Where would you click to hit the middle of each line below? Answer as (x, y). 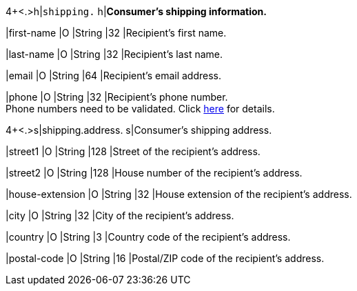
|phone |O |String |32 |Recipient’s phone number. (117, 97)
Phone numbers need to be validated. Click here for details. (140, 109)
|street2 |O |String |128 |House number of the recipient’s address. (154, 173)
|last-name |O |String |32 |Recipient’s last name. (114, 54)
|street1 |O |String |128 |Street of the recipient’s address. (133, 151)
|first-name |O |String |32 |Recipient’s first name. (116, 33)
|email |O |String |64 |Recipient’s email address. (114, 76)
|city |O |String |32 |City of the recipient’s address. (120, 215)
